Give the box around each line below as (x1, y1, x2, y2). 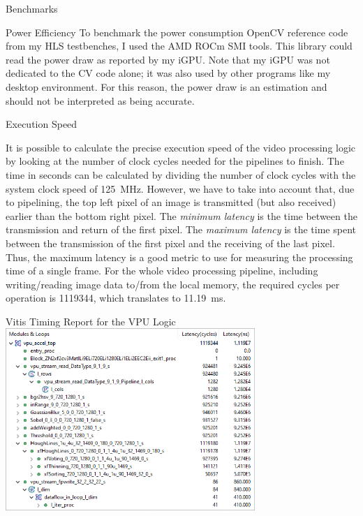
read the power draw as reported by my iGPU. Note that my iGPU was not (6, 52, 330, 66)
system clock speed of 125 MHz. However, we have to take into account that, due (6, 181, 355, 196)
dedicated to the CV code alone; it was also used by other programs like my (6, 66, 331, 80)
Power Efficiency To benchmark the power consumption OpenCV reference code (6, 24, 348, 39)
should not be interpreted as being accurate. (6, 93, 195, 108)
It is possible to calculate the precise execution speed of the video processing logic (6, 140, 356, 154)
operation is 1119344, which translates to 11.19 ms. (6, 290, 226, 305)
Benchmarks (6, 1, 58, 15)
